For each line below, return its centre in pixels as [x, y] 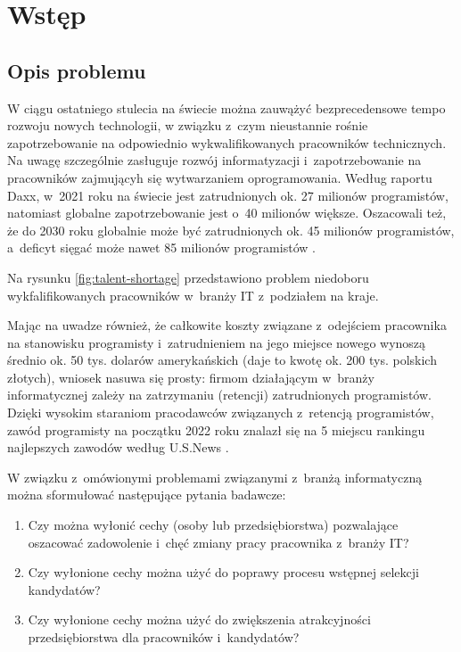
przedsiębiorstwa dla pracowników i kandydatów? [164, 637]
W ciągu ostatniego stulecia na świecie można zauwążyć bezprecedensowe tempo [226, 107]
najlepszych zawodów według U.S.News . [118, 447]
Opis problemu [77, 70]
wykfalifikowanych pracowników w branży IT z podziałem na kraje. [193, 295]
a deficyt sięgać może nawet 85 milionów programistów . [161, 248]
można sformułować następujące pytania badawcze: [147, 495]
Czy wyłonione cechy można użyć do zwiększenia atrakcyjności [199, 619]
